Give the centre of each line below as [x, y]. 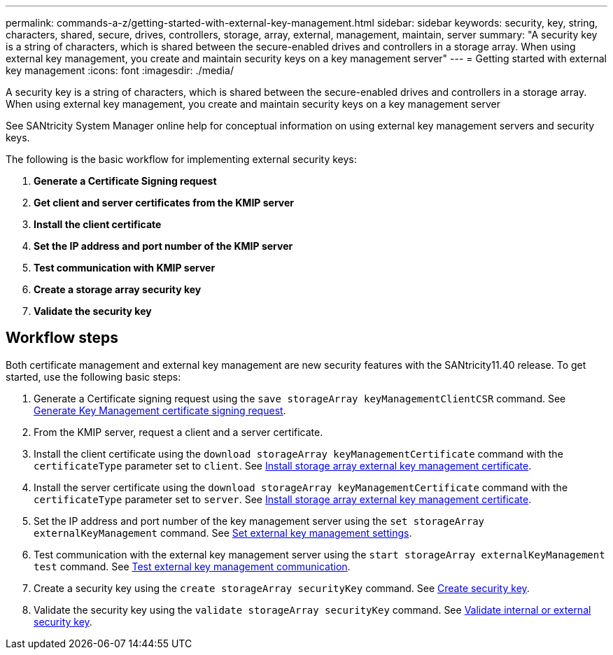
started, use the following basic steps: [93, 376]
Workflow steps [62, 338]
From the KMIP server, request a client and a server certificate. [178, 432]
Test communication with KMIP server [125, 268]
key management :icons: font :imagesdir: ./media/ [120, 70]
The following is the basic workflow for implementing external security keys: [181, 159]
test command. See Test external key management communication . [192, 566]
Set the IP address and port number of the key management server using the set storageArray [259, 521]
